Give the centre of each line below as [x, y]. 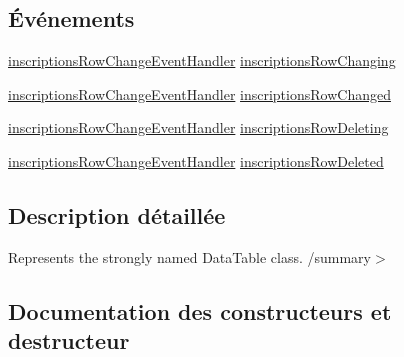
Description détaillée [117, 214]
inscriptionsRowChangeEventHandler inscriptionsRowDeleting [198, 127]
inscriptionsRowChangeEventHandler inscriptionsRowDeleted [196, 160]
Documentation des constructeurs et [200, 310]
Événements [71, 18]
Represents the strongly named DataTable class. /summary [189, 256]
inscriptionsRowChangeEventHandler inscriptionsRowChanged [199, 93]
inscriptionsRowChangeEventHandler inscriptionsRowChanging [202, 60]
